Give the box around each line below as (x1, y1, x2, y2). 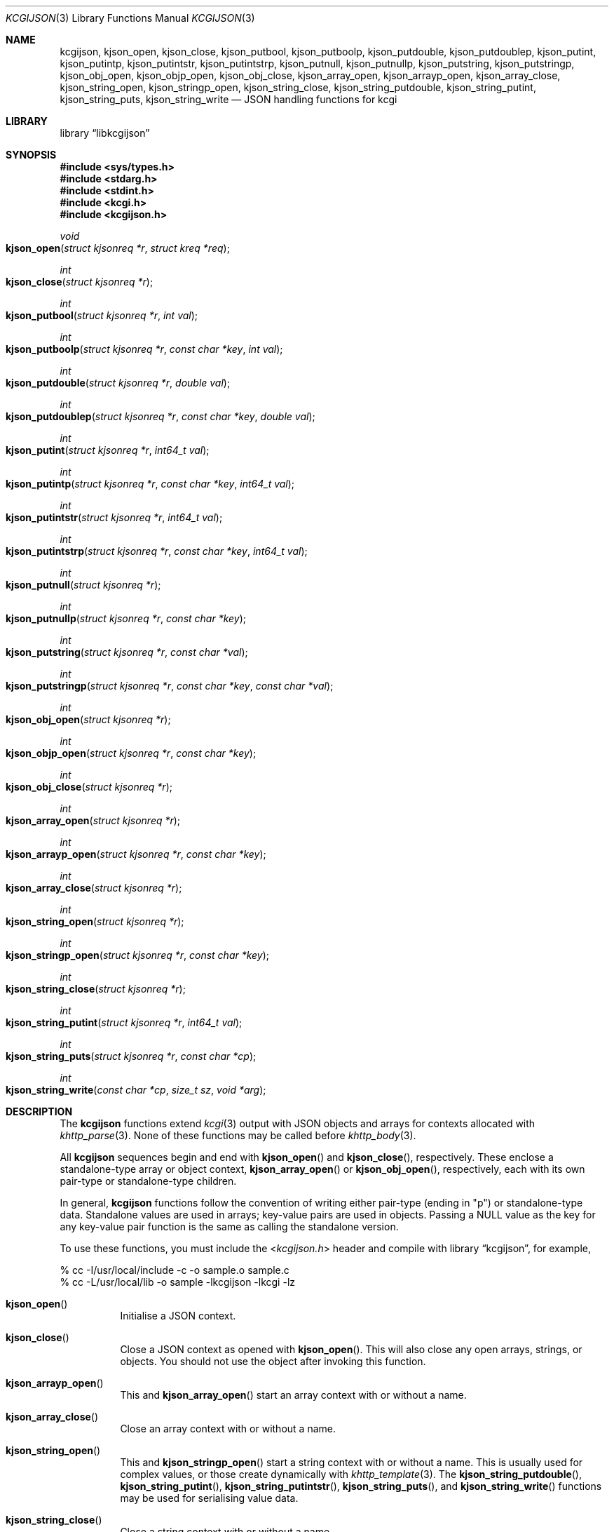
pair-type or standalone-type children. (60, 1175, 237, 1187)
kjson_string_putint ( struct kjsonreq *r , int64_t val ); (6, 1016, 243, 1028)
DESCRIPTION (6, 1106, 73, 1117)
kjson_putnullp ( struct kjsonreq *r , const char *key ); (6, 612, 247, 624)
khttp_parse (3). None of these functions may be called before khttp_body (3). (60, 1129, 416, 1141)
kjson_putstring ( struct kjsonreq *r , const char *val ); (6, 646, 248, 658)
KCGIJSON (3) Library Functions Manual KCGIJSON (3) (6, 12, 255, 24)
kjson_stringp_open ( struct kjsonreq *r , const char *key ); (6, 949, 270, 961)
